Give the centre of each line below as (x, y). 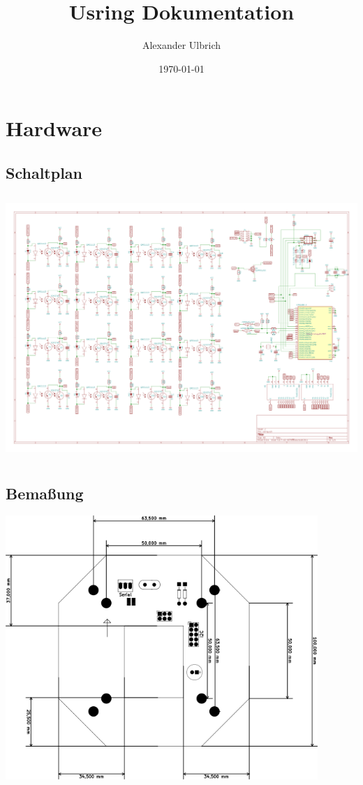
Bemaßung (45, 493)
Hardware (54, 128)
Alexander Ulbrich (181, 45)
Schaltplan (44, 172)
